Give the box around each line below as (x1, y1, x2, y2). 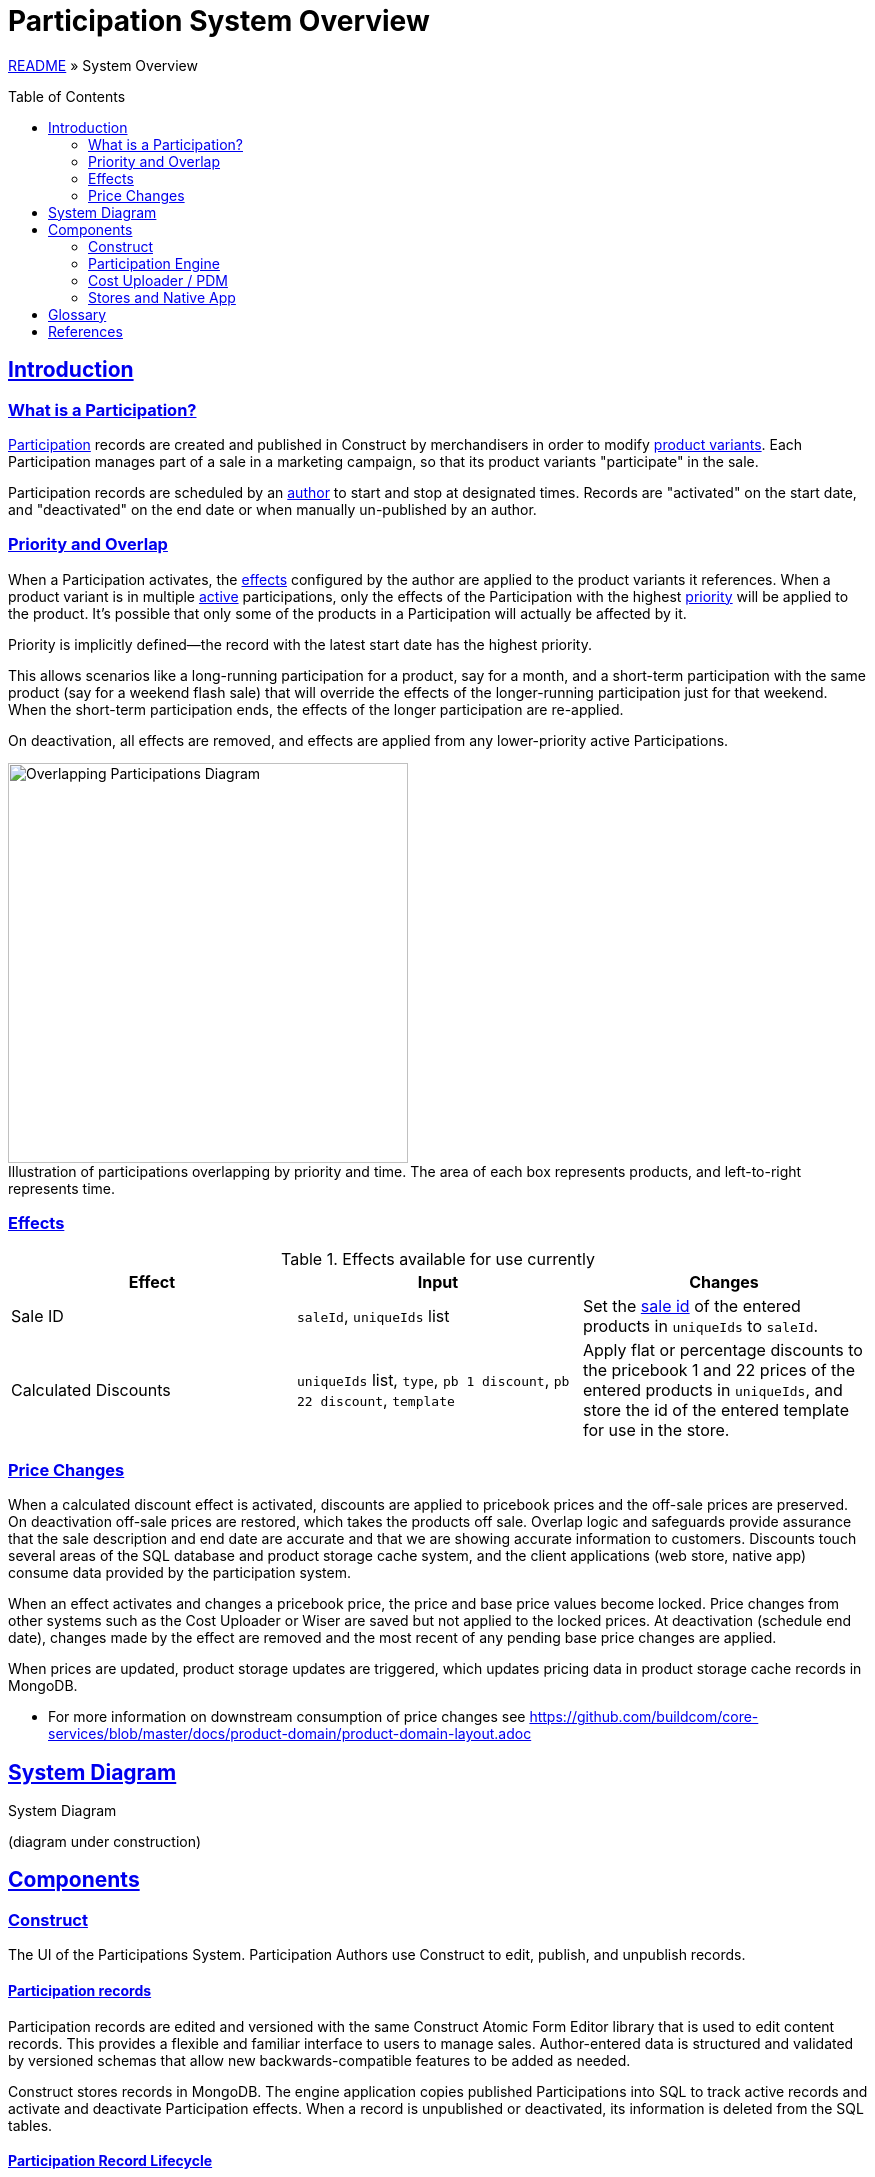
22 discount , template (296, 1390, 455, 1411)
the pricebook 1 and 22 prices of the (582, 1360, 856, 1381)
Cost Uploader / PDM (88, 271, 228, 289)
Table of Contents (8, 87, 126, 105)
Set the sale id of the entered (582, 1296, 801, 1317)
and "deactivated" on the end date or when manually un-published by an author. (8, 500, 537, 518)
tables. (8, 2116, 53, 2134)
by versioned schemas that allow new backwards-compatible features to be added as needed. (8, 2051, 631, 2069)
